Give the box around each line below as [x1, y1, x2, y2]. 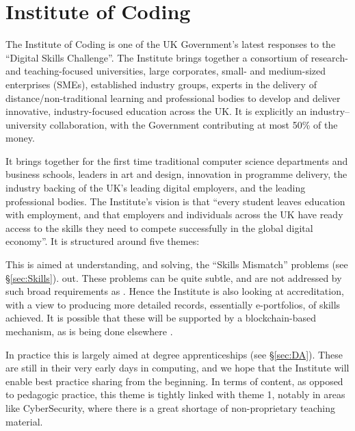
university [5, 117, 47, 131]
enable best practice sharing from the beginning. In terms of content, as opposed [5, 374, 343, 388]
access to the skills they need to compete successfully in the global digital [5, 220, 313, 235]
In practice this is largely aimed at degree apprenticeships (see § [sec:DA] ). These [5, 347, 343, 361]
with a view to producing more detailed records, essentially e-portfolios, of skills [5, 297, 341, 311]
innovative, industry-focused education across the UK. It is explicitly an [5, 104, 307, 118]
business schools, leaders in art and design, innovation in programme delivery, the [5, 167, 347, 181]
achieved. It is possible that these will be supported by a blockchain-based [5, 311, 316, 325]
